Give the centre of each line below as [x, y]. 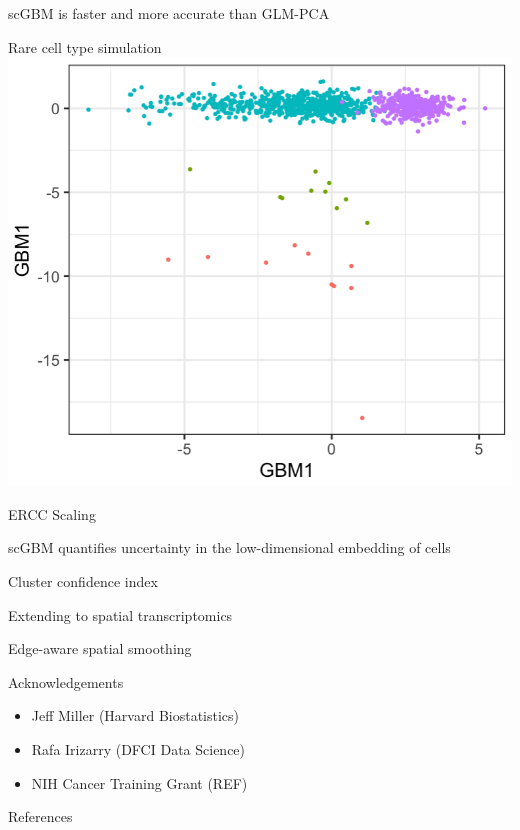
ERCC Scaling [52, 513]
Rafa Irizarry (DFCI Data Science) [138, 749]
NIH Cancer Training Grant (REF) [139, 782]
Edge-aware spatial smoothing [100, 648]
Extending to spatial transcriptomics [120, 614]
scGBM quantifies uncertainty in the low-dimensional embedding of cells [229, 547]
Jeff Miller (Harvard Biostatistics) [135, 715]
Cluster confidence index [83, 581]
